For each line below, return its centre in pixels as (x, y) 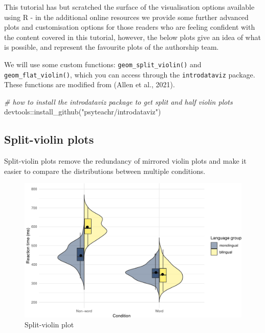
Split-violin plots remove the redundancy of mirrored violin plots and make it (125, 161)
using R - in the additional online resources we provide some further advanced (126, 17)
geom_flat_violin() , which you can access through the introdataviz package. (130, 74)
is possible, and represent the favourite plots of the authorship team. (112, 47)
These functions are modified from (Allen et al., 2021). (90, 84)
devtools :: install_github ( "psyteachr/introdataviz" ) (83, 112)
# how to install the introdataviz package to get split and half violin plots (118, 101)
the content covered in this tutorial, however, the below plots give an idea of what (132, 37)
